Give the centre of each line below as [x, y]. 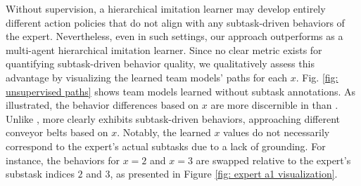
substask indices [40, 174]
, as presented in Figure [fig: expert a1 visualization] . [224, 174]
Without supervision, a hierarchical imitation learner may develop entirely [166, 8]
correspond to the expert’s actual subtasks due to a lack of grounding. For [166, 146]
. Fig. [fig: [317, 77]
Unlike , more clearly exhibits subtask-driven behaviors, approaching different [173, 118]
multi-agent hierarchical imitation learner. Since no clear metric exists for [164, 49]
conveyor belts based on [57, 132]
